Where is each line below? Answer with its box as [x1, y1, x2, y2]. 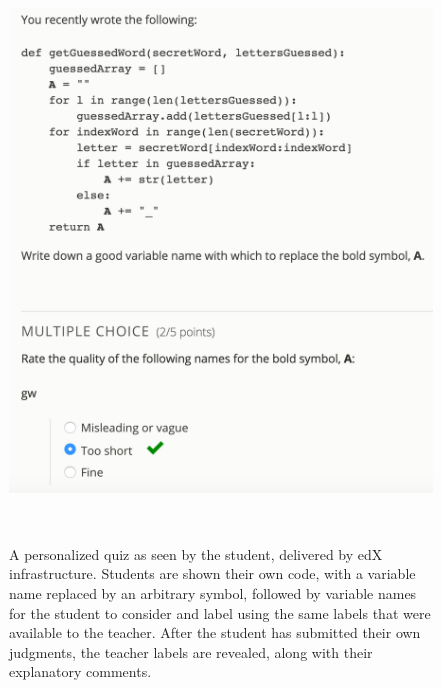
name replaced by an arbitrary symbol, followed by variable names [9, 582, 417, 603]
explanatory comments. [9, 661, 152, 682]
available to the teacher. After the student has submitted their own [9, 622, 421, 643]
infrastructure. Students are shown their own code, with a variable [9, 563, 416, 584]
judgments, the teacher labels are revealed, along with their [9, 641, 373, 662]
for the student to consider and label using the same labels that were [9, 602, 431, 623]
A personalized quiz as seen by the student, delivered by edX [9, 543, 383, 564]
